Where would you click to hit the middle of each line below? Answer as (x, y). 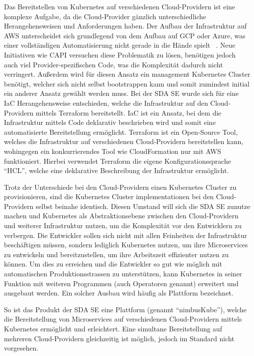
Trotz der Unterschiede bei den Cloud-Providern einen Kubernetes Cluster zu (120, 187)
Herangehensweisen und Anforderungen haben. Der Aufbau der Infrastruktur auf (126, 26)
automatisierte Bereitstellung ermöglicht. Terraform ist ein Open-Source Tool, (121, 132)
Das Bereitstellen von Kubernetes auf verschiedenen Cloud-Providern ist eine (120, 6)
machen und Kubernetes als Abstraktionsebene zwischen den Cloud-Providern (121, 216)
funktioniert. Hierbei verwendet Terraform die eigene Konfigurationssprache (117, 161)
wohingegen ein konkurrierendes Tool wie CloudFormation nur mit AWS (113, 151)
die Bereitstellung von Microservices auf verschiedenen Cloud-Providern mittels (123, 319)
